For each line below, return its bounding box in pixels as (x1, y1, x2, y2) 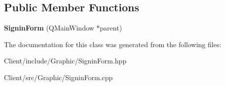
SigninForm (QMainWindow (4, 23, 94, 33)
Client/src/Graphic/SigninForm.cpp (4, 72, 113, 82)
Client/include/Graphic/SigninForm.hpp (4, 56, 127, 66)
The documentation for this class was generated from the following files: (4, 39, 222, 49)
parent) (100, 23, 122, 33)
